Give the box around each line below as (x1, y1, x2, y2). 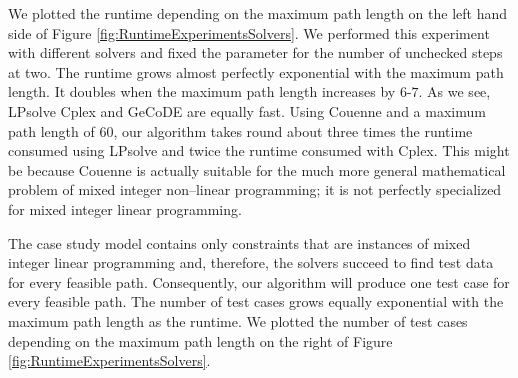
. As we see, (418, 81, 491, 102)
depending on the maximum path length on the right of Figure (8, 330, 393, 351)
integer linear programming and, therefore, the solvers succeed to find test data (8, 252, 494, 273)
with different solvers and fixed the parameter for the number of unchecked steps (8, 42, 503, 63)
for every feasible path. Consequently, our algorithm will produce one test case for (8, 271, 510, 292)
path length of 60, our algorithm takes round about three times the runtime (8, 120, 473, 141)
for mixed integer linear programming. (8, 198, 242, 219)
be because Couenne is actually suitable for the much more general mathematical (8, 159, 506, 180)
